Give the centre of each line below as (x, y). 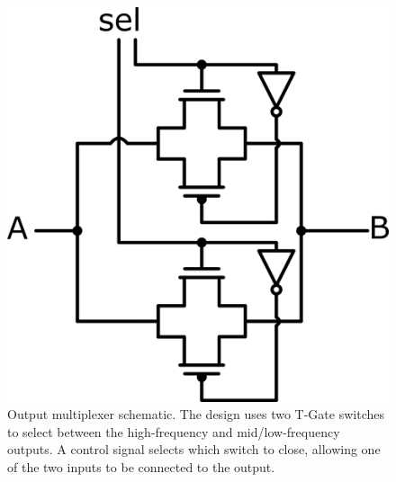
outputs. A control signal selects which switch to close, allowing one (194, 449)
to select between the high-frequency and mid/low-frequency (174, 431)
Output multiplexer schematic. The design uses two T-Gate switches (196, 414)
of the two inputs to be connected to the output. (141, 466)
